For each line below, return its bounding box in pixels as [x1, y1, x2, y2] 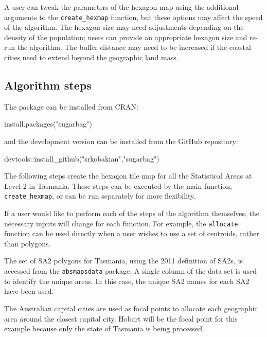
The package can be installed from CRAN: [4, 101, 138, 112]
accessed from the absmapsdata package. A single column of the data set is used [4, 265, 257, 276]
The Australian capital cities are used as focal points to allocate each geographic [4, 303, 258, 313]
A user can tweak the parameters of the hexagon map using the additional [4, 2, 239, 12]
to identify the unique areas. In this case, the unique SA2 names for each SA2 [4, 275, 250, 286]
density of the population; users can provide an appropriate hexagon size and [4, 31, 247, 42]
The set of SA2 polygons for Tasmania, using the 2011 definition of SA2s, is [4, 255, 243, 266]
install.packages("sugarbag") [4, 118, 92, 129]
